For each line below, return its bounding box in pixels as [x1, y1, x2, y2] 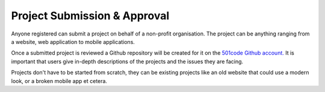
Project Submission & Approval [11, 9, 170, 22]
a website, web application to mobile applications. [11, 38, 135, 45]
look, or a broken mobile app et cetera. [11, 77, 108, 84]
